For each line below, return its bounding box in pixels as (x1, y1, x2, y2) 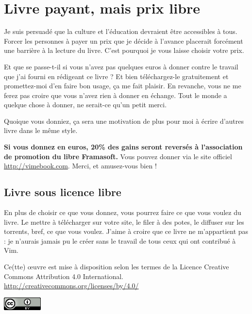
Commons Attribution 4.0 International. (4, 271, 123, 281)
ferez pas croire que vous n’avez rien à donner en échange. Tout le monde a (4, 90, 227, 100)
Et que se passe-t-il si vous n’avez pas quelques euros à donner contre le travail (4, 61, 238, 71)
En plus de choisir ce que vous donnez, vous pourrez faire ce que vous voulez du (4, 207, 241, 217)
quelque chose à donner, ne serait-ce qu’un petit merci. (4, 99, 167, 110)
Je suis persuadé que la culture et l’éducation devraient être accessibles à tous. (4, 26, 237, 36)
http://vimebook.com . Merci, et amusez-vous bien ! (4, 161, 157, 171)
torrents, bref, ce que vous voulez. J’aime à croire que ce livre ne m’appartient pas (4, 226, 249, 236)
